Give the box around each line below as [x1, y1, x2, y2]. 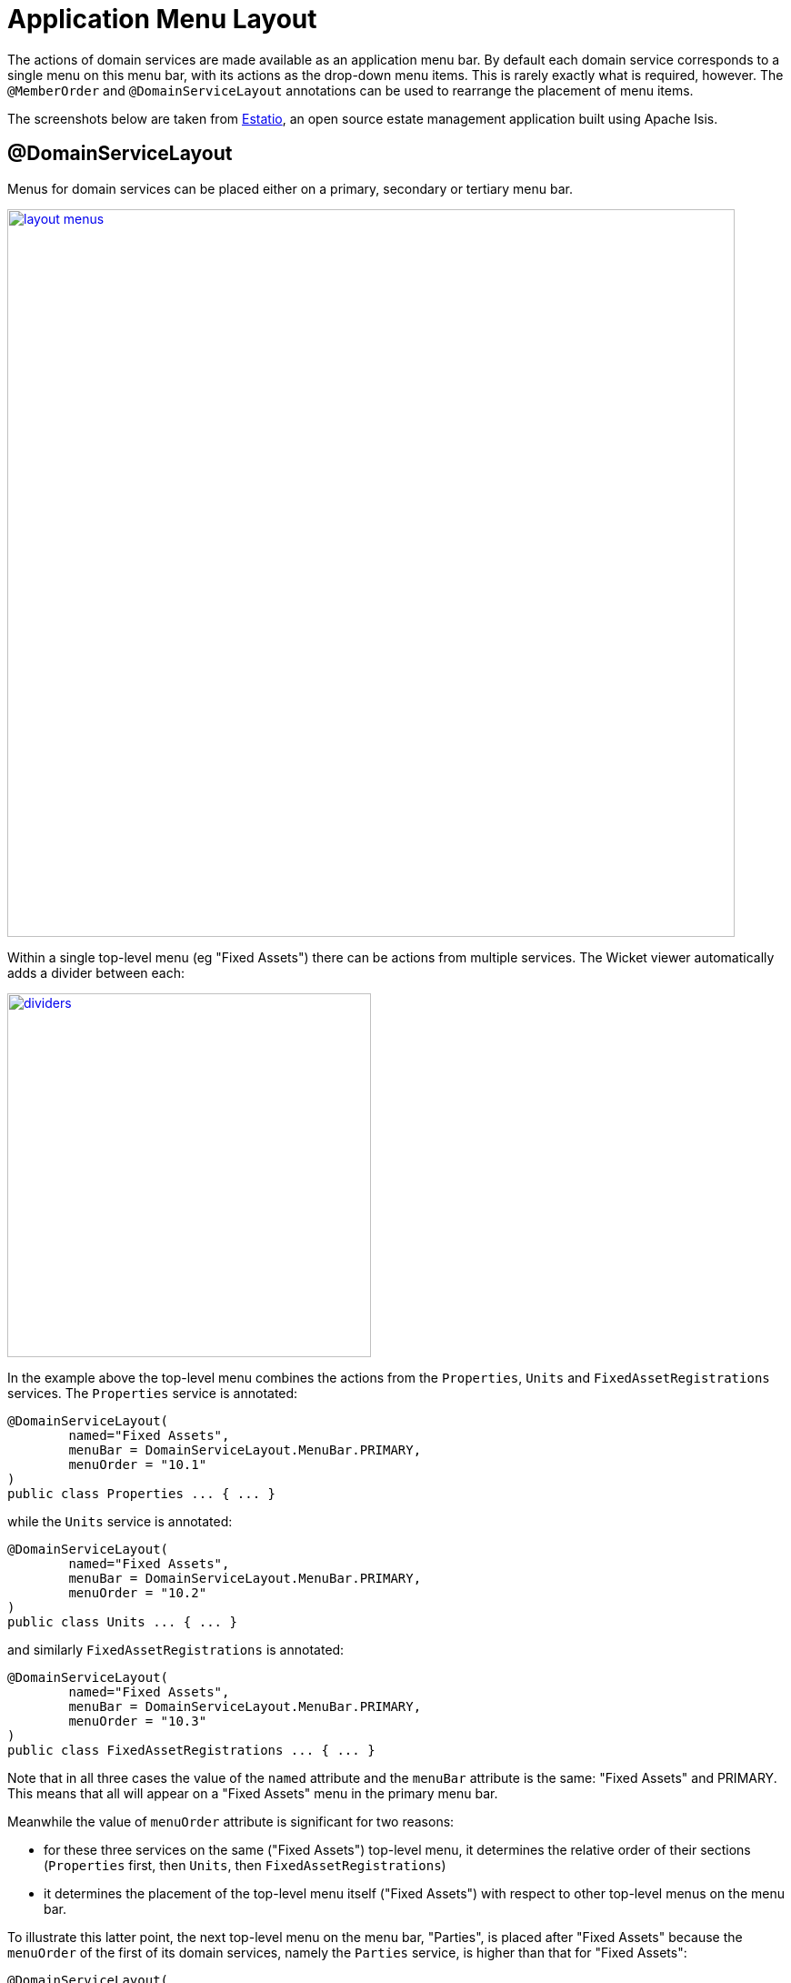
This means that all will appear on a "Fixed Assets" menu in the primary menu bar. [7, 1785, 498, 1801]
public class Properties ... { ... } [7, 1485, 276, 1501]
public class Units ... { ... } [7, 1614, 237, 1629]
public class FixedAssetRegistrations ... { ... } [7, 1742, 375, 1757]
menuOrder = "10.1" [68, 1456, 207, 1472]
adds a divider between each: [7, 964, 185, 981]
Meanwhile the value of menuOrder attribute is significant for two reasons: [7, 1813, 455, 1829]
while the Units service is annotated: [7, 1513, 233, 1529]
